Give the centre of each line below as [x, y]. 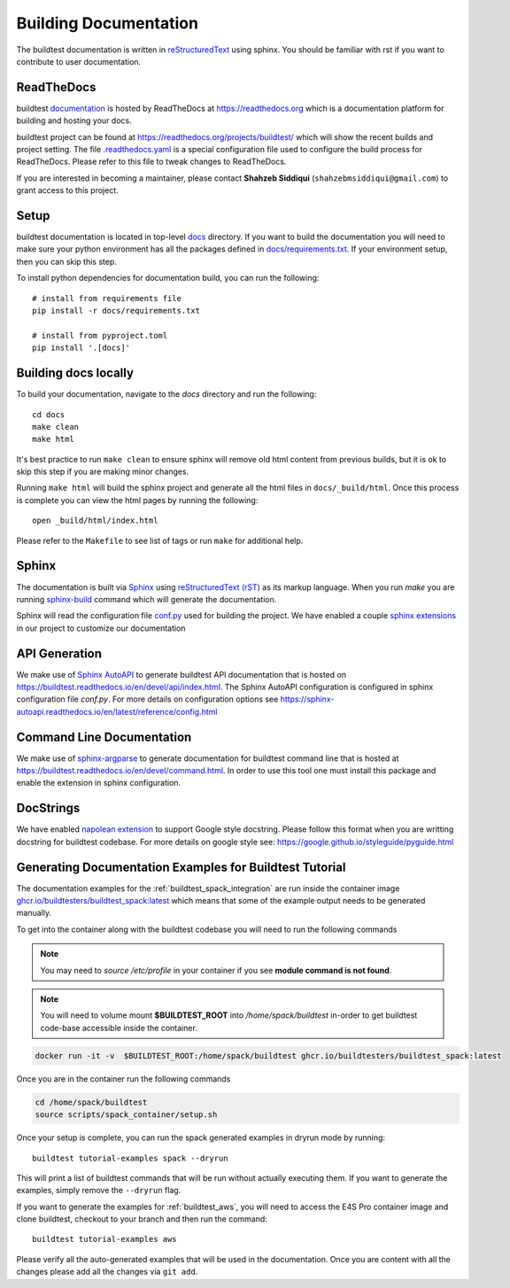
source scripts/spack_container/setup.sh [126, 1115]
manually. [34, 913]
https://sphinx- [307, 699]
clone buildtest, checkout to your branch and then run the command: [142, 1219]
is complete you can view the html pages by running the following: [137, 500]
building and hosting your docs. [74, 120]
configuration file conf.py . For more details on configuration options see [147, 699]
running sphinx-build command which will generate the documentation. [147, 599]
